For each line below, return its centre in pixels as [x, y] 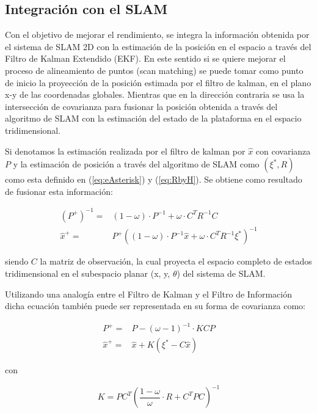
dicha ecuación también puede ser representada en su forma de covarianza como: [155, 306]
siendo [17, 261]
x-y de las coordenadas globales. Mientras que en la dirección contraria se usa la [155, 94]
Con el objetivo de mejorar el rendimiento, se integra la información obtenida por [157, 35]
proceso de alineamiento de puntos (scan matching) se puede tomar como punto [154, 70]
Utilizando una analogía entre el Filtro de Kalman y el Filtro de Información [148, 294]
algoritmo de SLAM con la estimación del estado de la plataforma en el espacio [153, 118]
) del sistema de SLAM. [221, 273]
